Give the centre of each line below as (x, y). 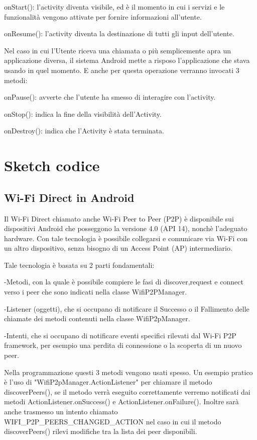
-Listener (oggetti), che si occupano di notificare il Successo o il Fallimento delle (127, 308)
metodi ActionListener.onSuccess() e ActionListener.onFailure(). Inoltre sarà (121, 401)
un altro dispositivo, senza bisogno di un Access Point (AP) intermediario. (118, 248)
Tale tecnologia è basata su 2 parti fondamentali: (79, 265)
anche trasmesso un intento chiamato (61, 412)
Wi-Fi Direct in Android (69, 197)
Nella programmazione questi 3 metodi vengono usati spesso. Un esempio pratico (128, 372)
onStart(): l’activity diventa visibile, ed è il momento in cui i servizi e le (114, 7)
